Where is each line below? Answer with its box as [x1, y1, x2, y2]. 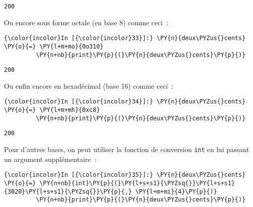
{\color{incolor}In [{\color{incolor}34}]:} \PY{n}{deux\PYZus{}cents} [4, 98, 246, 105]
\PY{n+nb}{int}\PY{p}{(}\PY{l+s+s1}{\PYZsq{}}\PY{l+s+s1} [39, 180, 235, 187]
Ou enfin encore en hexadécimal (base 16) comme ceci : [4, 80, 174, 91]
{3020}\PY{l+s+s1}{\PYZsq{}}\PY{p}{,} [4, 188, 132, 195]
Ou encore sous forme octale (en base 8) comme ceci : [4, 17, 168, 27]
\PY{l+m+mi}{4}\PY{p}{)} [135, 188, 217, 195]
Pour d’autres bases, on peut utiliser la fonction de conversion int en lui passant [4, 144, 250, 155]
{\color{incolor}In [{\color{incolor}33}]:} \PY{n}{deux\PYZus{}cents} [4, 35, 246, 42]
